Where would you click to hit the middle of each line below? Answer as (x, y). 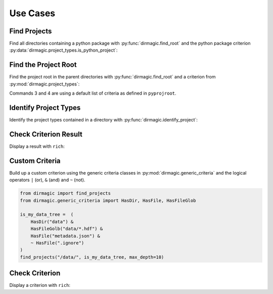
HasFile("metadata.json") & (65, 236)
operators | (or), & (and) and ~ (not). (47, 180)
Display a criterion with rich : (40, 285)
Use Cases (32, 13)
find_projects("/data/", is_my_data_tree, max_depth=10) (92, 257)
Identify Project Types (45, 108)
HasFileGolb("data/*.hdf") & (67, 229)
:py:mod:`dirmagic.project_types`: (44, 84)
